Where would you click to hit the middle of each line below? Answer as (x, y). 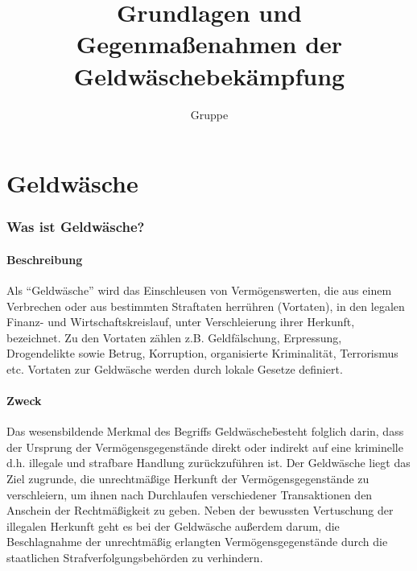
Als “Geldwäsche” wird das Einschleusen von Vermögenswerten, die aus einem (199, 290)
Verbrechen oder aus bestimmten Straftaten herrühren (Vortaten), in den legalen (206, 306)
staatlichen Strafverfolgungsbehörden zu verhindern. (135, 558)
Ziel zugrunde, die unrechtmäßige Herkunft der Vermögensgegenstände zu (188, 479)
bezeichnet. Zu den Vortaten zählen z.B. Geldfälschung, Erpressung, (174, 337)
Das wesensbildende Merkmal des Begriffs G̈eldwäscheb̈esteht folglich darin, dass (205, 431)
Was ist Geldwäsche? (76, 227)
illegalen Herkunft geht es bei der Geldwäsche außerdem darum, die (173, 525)
